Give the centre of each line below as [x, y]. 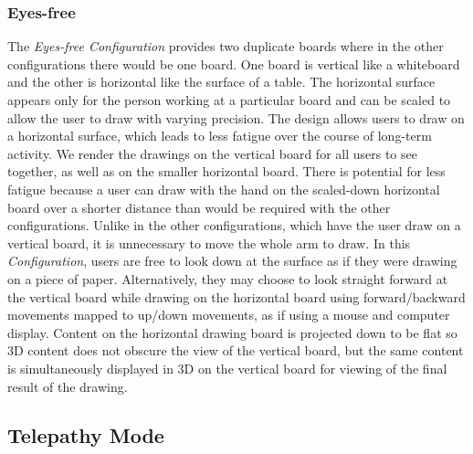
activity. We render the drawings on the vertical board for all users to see [212, 153]
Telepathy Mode [86, 435]
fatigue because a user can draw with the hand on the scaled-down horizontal [224, 189]
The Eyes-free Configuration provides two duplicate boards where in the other [226, 46]
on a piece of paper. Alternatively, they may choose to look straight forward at [228, 278]
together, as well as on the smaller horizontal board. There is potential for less [226, 171]
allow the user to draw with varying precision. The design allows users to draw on [236, 117]
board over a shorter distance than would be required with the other [199, 207]
